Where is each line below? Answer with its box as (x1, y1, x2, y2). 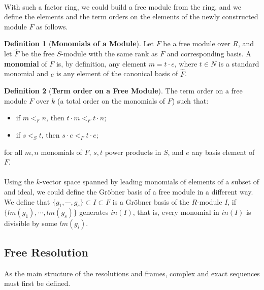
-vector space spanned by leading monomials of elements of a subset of (40, 176, 259, 187)
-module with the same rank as (61, 48, 158, 59)
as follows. (36, 21, 68, 31)
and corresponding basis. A (167, 48, 251, 59)
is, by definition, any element (56, 58, 146, 69)
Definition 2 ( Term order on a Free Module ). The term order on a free (4, 85, 243, 96)
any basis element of (191, 146, 255, 157)
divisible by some (4, 218, 57, 229)
